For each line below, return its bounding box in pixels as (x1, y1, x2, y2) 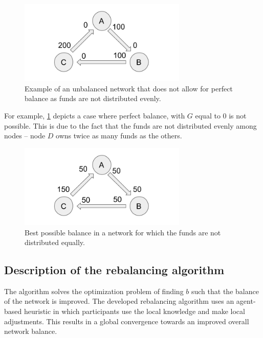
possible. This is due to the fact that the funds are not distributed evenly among (4, 120, 257, 131)
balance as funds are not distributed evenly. (25, 93, 161, 104)
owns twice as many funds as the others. (56, 130, 182, 141)
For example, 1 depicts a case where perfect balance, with (4, 110, 185, 120)
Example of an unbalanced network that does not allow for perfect (25, 83, 233, 93)
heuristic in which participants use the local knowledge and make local (24, 306, 245, 317)
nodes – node (4, 130, 46, 141)
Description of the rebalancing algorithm (4, 262, 225, 278)
